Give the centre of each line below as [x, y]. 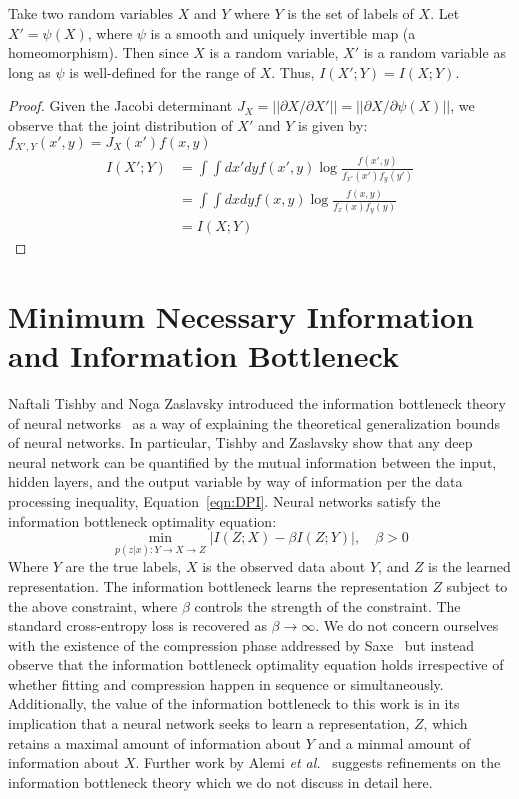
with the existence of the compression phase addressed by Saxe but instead [241, 644]
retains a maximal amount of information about [155, 742]
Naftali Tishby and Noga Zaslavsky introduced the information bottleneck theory [257, 402]
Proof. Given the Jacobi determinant [120, 105]
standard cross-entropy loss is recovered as [137, 625]
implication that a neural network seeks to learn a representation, [209, 723]
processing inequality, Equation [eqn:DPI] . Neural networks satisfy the [224, 500]
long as [29, 71]
